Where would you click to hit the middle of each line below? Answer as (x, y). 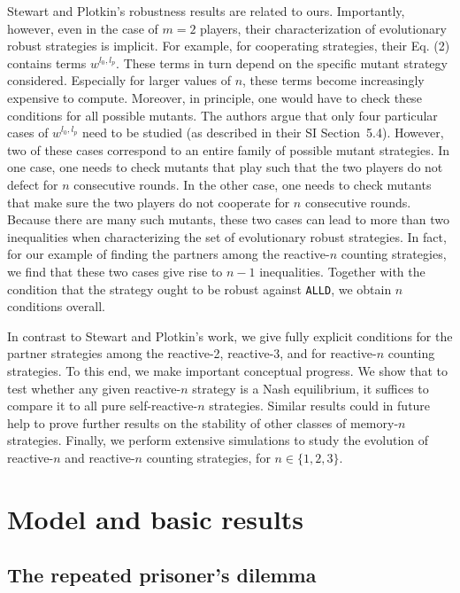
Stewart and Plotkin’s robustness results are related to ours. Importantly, (206, 11)
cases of (28, 133)
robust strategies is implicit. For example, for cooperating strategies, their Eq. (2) (229, 46)
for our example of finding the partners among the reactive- (169, 254)
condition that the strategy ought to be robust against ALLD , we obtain (199, 289)
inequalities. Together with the (342, 271)
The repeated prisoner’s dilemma (162, 575)
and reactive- (100, 457)
